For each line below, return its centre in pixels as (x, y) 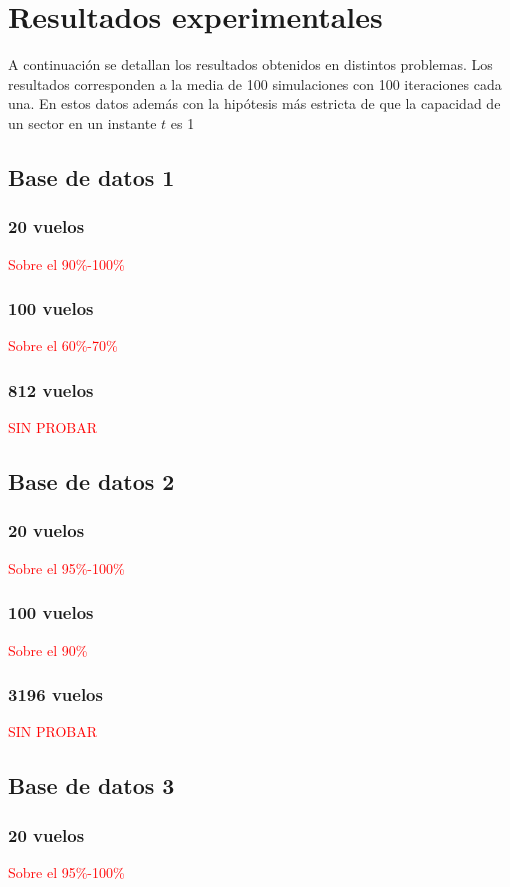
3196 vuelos (55, 694)
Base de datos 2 (91, 481)
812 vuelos (51, 389)
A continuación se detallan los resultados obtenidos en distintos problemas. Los (250, 64)
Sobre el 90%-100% (66, 263)
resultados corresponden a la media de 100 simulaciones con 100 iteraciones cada (255, 83)
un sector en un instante (82, 122)
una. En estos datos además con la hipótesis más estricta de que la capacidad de (254, 103)
